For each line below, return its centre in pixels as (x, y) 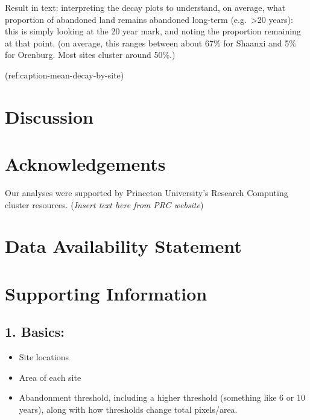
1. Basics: (35, 332)
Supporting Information (106, 293)
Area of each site (50, 377)
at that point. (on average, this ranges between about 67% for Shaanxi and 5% (150, 43)
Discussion (49, 116)
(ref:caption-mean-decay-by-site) (65, 75)
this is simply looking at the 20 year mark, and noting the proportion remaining (153, 31)
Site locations (44, 357)
